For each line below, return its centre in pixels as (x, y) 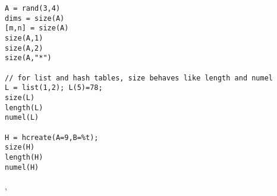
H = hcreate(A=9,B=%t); (52, 137)
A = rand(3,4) (33, 8)
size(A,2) (24, 48)
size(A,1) (24, 38)
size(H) (20, 147)
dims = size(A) (35, 18)
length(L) (24, 108)
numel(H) (22, 167)
